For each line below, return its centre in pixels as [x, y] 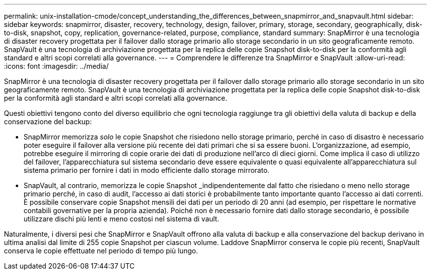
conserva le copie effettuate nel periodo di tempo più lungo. [101, 251]
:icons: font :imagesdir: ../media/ [56, 66]
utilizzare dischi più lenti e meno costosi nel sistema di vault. [122, 219]
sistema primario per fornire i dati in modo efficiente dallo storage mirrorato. [147, 170]
